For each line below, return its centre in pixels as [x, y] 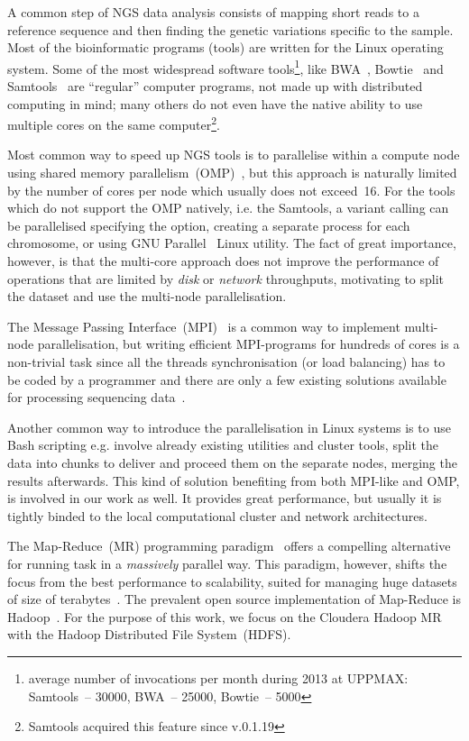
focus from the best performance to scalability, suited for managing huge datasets [232, 581]
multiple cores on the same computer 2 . [114, 123]
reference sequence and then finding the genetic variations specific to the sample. [230, 29]
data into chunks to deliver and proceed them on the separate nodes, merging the [232, 462]
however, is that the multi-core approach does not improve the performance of [223, 261]
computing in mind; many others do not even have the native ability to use [215, 103]
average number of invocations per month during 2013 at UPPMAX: [218, 677]
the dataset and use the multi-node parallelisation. [147, 296]
